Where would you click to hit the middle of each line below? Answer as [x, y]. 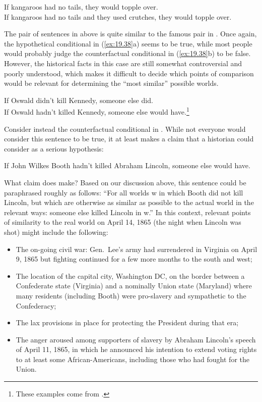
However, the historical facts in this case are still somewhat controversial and [123, 63]
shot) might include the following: [56, 232]
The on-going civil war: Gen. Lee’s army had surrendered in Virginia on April [137, 249]
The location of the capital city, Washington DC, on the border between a [130, 275]
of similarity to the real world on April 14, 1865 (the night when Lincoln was [123, 222]
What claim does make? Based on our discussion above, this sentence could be [125, 182]
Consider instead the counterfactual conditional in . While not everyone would [125, 129]
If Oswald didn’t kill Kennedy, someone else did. [79, 100]
